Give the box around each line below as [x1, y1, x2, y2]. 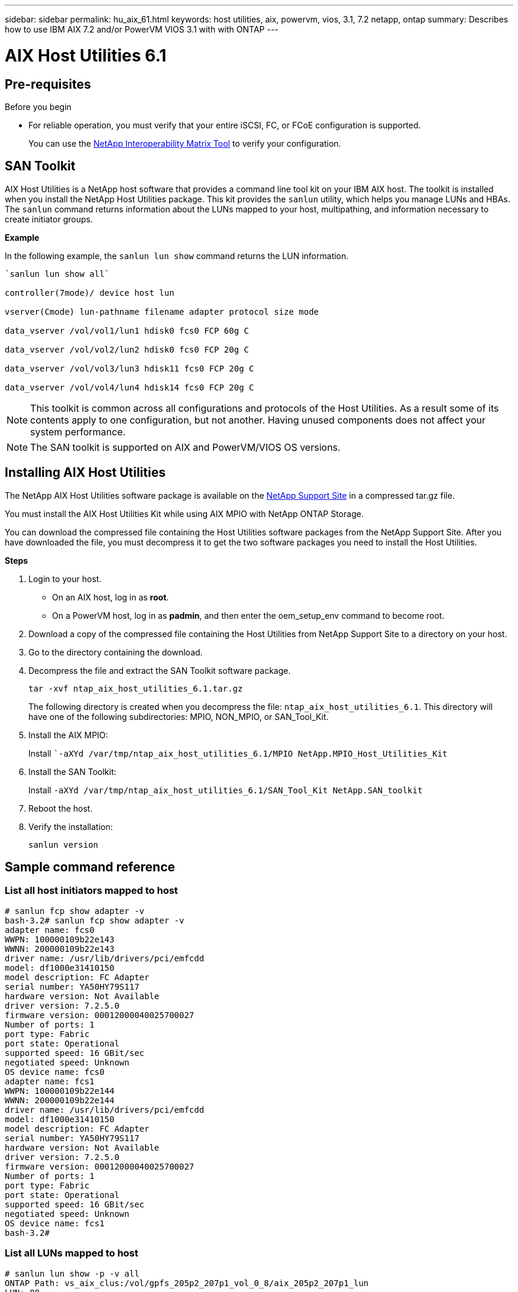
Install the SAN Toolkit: [28, 766, 116, 777]
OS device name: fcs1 [5, 1218, 105, 1228]
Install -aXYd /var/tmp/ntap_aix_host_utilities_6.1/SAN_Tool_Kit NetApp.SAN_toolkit [28, 784, 423, 795]
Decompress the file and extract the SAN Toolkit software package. [28, 665, 291, 676]
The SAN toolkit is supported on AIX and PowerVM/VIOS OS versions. [30, 441, 341, 453]
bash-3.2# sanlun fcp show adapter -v [5, 915, 184, 925]
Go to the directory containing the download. [28, 647, 203, 657]
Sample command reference [5, 860, 176, 875]
